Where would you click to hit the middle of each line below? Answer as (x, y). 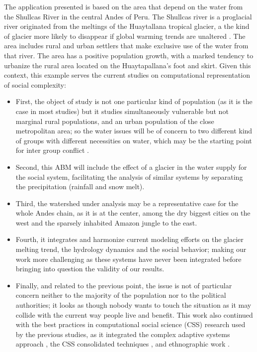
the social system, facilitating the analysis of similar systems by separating (129, 176)
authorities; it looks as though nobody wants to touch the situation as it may (133, 305)
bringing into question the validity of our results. (90, 269)
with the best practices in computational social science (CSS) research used (130, 324)
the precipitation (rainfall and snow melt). (80, 186)
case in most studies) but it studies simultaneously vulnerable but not (122, 111)
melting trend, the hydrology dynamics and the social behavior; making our (131, 249)
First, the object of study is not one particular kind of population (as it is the (134, 101)
